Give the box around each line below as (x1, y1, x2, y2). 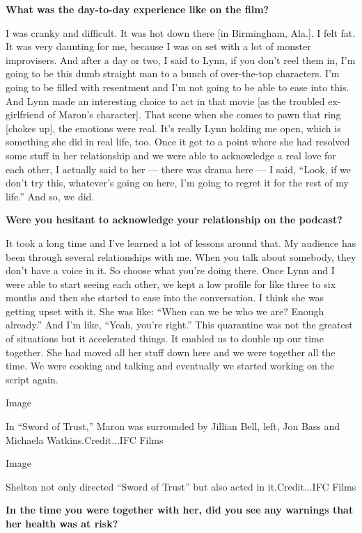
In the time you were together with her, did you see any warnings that (6, 502, 354, 517)
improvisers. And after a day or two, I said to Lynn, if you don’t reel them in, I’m (6, 52, 356, 67)
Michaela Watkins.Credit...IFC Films (6, 432, 164, 447)
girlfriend (6, 107, 45, 122)
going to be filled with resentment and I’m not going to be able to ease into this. (6, 79, 349, 94)
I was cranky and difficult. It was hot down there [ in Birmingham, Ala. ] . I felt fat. (6, 25, 356, 40)
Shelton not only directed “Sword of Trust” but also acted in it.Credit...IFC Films (6, 479, 356, 493)
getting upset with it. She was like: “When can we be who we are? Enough (6, 303, 324, 318)
